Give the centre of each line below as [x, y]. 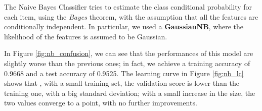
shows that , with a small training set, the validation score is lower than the [122, 83]
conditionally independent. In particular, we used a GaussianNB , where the [124, 26]
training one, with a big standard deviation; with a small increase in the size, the [130, 93]
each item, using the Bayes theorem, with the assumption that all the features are [131, 16]
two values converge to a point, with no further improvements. [101, 103]
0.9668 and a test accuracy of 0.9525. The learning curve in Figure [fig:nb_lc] [124, 73]
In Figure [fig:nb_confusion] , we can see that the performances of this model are [129, 53]
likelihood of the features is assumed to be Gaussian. [86, 36]
